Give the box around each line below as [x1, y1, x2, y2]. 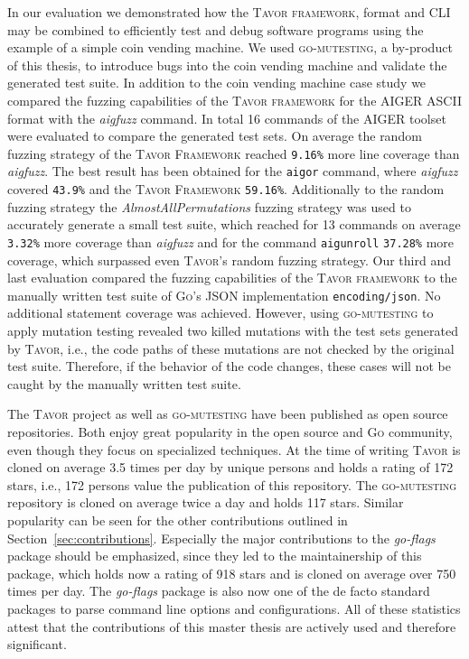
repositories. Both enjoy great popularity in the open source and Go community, [7, 422, 453, 441]
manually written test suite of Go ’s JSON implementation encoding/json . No [7, 285, 441, 304]
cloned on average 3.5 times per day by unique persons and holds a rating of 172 [7, 458, 454, 477]
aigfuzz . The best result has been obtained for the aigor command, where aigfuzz [7, 162, 458, 181]
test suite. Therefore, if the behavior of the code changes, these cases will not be [7, 357, 451, 376]
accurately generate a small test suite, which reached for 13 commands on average [7, 215, 461, 234]
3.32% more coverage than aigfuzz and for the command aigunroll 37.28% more [7, 232, 455, 251]
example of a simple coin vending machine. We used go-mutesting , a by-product [7, 38, 453, 57]
